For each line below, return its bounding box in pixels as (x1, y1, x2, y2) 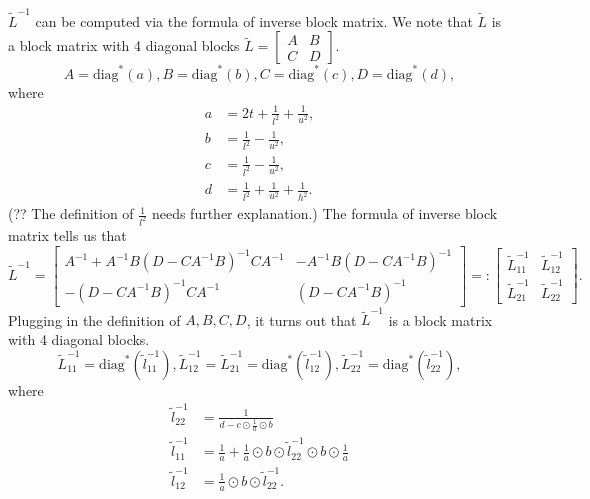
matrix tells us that (8, 224, 127, 245)
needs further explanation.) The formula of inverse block (151, 203, 498, 224)
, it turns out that (246, 309, 357, 330)
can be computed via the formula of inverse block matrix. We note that (35, 10, 473, 31)
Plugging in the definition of (8, 309, 181, 330)
